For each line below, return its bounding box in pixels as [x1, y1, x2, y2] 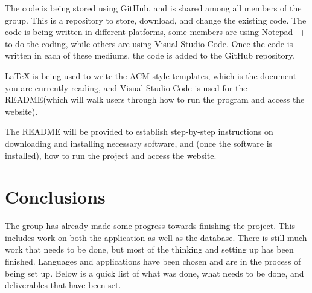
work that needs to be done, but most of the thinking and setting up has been [5, 243, 294, 256]
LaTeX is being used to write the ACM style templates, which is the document [5, 69, 297, 82]
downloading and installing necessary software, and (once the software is [5, 137, 273, 149]
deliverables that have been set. [5, 279, 121, 291]
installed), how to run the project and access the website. [5, 149, 217, 161]
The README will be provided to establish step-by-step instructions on [5, 125, 273, 138]
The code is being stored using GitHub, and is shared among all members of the [5, 2, 302, 14]
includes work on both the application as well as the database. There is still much [5, 231, 307, 243]
